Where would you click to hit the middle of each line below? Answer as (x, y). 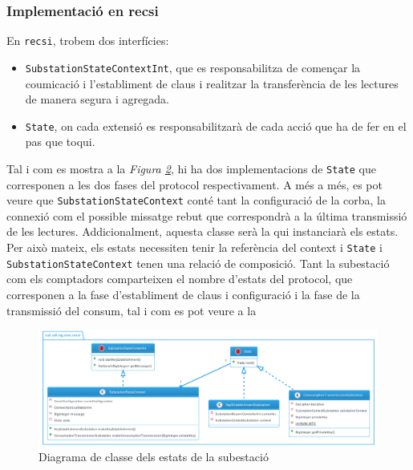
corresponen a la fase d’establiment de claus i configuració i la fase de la (183, 294)
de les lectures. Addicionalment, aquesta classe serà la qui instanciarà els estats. (202, 231)
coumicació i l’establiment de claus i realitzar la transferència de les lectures (212, 83)
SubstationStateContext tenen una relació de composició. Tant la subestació (198, 263)
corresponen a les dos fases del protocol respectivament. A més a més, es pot (194, 184)
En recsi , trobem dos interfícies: (88, 41)
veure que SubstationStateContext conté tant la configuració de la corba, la (196, 200)
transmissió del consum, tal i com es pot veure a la (132, 310)
